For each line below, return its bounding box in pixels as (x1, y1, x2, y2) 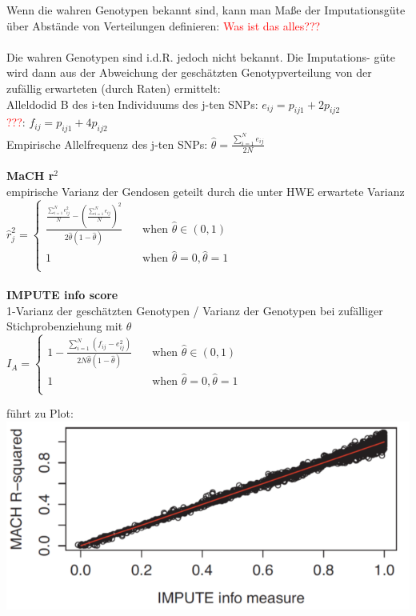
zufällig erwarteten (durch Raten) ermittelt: (6, 79, 221, 96)
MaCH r (6, 167, 54, 184)
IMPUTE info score (6, 286, 118, 303)
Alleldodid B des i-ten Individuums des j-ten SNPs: (6, 95, 258, 112)
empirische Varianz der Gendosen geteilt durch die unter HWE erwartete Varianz (6, 183, 405, 199)
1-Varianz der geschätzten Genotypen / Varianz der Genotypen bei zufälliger (6, 302, 383, 318)
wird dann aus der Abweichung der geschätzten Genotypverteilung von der (6, 64, 372, 81)
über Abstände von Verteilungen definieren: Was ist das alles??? (6, 17, 321, 34)
